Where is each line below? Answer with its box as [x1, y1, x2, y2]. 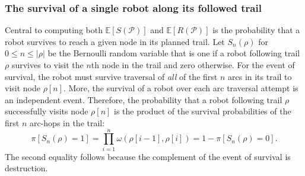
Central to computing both [5, 24, 103, 36]
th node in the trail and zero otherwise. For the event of [91, 59, 295, 71]
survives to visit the [11, 59, 84, 71]
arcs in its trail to [228, 70, 292, 82]
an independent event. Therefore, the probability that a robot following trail [5, 93, 282, 105]
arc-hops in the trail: [29, 116, 105, 129]
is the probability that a [212, 24, 300, 36]
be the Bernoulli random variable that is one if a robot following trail [47, 47, 300, 59]
